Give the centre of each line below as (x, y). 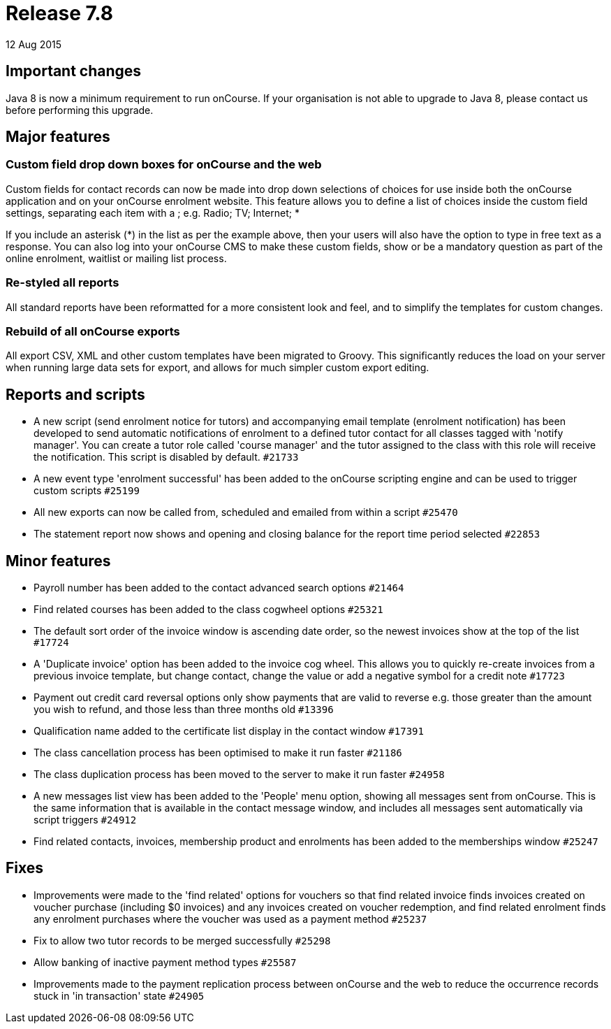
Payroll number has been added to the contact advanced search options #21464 (219, 588)
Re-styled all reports (62, 283)
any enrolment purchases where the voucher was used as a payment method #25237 (230, 919)
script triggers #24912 (85, 820)
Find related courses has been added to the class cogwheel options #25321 (208, 609)
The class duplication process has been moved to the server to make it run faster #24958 (239, 774)
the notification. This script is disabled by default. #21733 (166, 457)
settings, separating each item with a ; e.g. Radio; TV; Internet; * (153, 213)
